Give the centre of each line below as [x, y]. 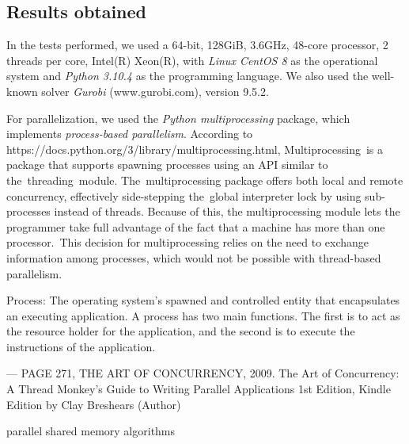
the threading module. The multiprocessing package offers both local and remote [205, 180]
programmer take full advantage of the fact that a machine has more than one [196, 226]
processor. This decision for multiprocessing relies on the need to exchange [188, 242]
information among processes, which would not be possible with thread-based [194, 257]
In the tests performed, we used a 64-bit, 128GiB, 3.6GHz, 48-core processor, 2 [197, 45]
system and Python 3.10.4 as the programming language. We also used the [187, 76]
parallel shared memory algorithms [91, 431]
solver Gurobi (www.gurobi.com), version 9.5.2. [155, 91]
